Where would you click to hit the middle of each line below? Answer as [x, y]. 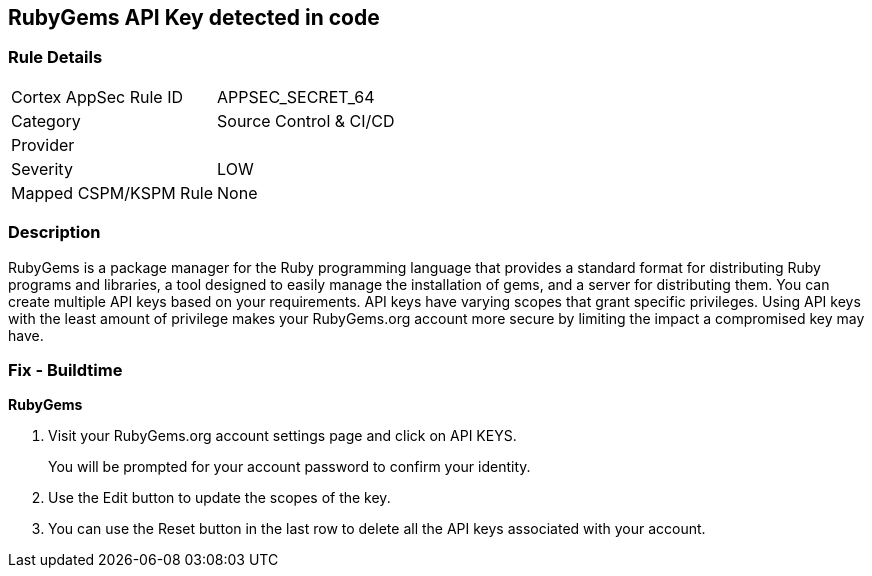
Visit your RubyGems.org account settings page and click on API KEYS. [282, 436]
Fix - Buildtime [65, 369]
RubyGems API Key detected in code [194, 17]
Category [46, 120]
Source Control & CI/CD [306, 120]
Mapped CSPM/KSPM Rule [112, 192]
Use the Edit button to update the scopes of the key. [219, 498]
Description [54, 232]
